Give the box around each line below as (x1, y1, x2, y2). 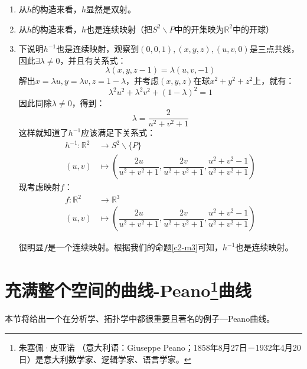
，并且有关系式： (60, 54, 126, 66)
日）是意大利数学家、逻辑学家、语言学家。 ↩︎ (18, 352, 191, 365)
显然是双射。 (86, 3, 136, 15)
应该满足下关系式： (81, 126, 156, 139)
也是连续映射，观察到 (56, 43, 139, 55)
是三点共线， (249, 43, 299, 55)
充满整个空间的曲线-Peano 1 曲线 (5, 276, 252, 302)
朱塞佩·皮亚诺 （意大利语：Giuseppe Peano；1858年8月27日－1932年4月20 (18, 341, 301, 354)
